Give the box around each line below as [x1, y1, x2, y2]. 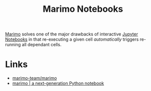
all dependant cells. [22, 42, 62, 48]
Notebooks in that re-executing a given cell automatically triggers [5, 36, 139, 42]
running [5, 42, 21, 48]
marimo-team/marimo [12, 75, 57, 81]
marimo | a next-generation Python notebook [12, 80, 105, 87]
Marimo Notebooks [42, 3, 123, 15]
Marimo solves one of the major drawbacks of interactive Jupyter [5, 31, 138, 37]
